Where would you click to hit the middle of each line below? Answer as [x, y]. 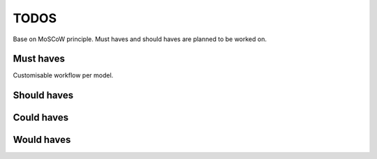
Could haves [41, 118]
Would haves [42, 140]
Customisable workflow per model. [63, 75]
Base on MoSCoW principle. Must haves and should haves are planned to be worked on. [140, 39]
